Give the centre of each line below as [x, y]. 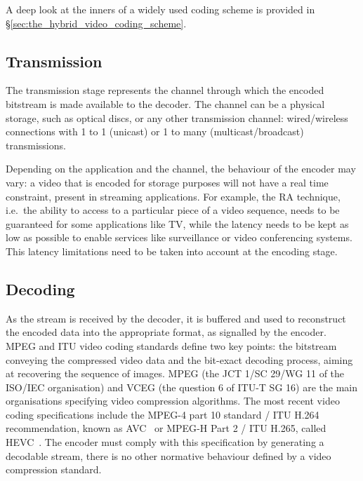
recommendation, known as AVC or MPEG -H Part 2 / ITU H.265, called [166, 428]
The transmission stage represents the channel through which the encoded [165, 90]
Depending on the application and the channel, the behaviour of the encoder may [181, 169]
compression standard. [54, 469]
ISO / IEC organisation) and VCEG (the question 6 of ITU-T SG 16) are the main [181, 387]
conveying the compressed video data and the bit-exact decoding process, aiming [179, 359]
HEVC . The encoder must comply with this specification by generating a [165, 442]
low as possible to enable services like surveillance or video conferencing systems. [179, 237]
